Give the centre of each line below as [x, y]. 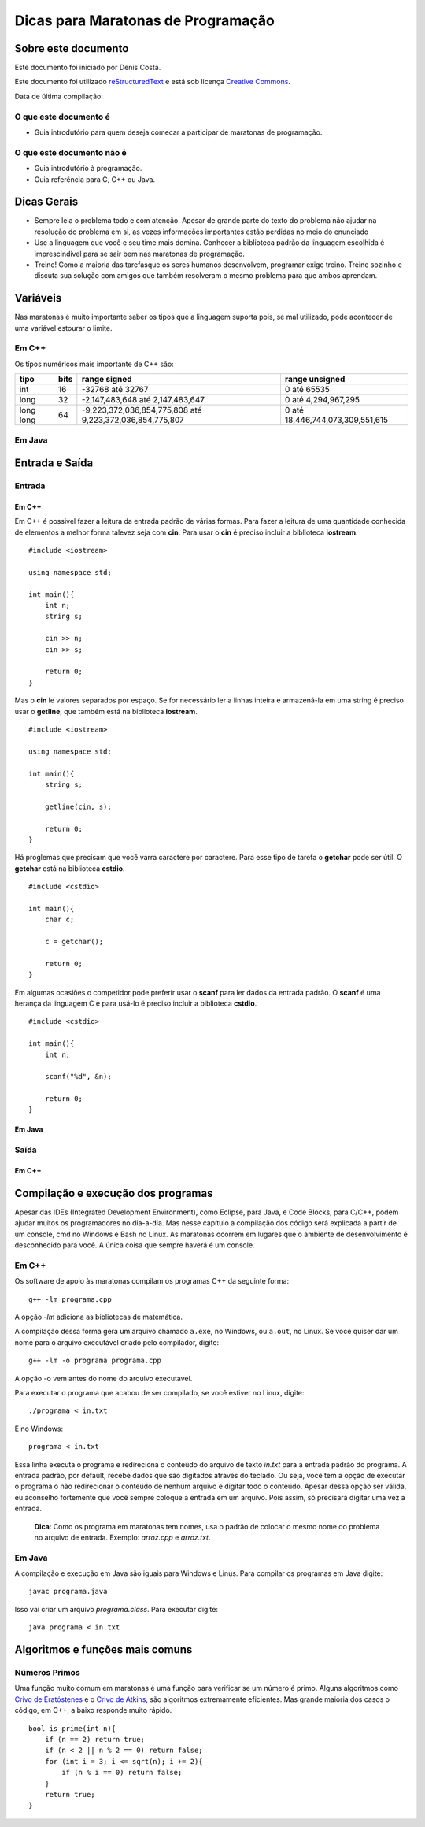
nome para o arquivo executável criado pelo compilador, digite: [117, 1342]
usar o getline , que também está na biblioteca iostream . [106, 711]
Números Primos [47, 1672]
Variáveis [38, 298]
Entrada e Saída [54, 463]
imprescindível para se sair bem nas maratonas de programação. [140, 254]
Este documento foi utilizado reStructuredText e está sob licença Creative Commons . [153, 82]
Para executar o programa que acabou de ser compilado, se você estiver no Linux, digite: [159, 1393]
